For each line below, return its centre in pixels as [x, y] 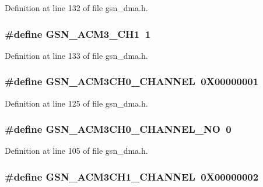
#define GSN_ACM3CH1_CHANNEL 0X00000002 [132, 176]
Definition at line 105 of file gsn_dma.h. [76, 151]
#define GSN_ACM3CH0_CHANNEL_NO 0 [118, 129]
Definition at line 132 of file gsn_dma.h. [76, 8]
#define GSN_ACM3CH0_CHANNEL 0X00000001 [132, 81]
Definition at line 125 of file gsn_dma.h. [76, 103]
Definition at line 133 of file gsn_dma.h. [76, 55]
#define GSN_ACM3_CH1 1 [78, 33]
